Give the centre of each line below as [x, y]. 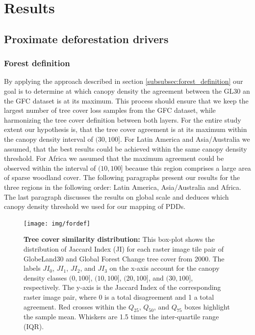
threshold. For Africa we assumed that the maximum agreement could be [114, 158]
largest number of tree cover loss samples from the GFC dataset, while [110, 110]
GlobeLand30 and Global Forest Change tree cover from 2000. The [124, 258]
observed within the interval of [50, 167]
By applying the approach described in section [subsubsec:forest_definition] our [124, 81]
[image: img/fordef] [57, 223]
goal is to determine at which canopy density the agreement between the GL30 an [127, 90]
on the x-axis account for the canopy [165, 268]
